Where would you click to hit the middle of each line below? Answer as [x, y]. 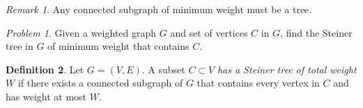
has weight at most [46, 96]
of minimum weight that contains [118, 46]
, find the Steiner [316, 32]
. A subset [163, 69]
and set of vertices [209, 32]
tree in [20, 46]
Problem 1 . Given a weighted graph [81, 32]
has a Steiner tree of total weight [287, 69]
